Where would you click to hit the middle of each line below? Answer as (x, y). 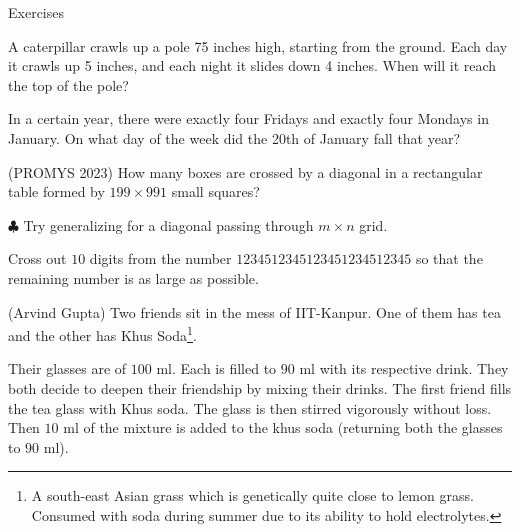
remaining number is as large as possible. (133, 277)
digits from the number (160, 258)
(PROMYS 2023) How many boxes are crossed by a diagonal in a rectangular (245, 171)
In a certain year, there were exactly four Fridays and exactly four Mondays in (248, 118)
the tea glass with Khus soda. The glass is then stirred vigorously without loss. (250, 407)
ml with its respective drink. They (404, 368)
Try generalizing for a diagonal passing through (168, 224)
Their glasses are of (67, 368)
